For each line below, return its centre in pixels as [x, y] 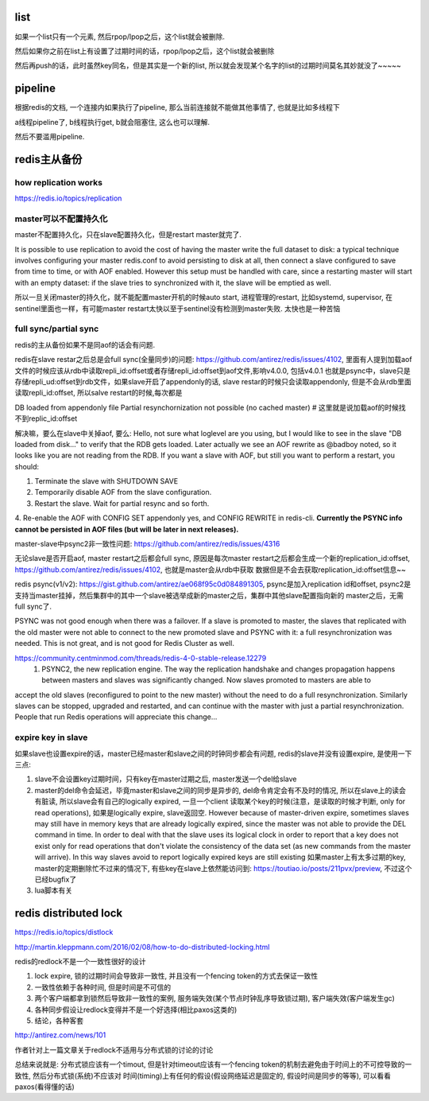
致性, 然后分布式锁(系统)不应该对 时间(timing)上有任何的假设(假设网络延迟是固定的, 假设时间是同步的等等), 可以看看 [203, 1076]
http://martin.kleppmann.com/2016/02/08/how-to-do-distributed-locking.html [142, 947]
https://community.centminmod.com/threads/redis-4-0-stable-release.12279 [141, 658]
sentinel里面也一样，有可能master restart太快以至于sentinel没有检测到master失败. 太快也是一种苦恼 [178, 308]
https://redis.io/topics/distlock [64, 932]
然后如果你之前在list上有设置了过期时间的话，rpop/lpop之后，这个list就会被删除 [145, 51]
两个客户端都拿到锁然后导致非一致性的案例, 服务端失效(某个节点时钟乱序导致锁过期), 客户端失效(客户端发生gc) [214, 998]
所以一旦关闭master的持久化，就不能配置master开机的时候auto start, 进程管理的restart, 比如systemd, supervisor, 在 [204, 298]
